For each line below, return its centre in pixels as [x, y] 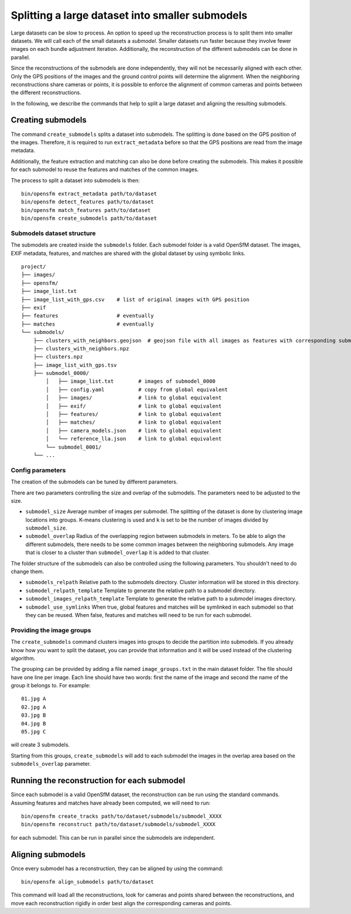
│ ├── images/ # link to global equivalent [134, 398]
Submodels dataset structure [53, 233]
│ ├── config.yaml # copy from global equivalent [137, 389]
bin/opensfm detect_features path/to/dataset [88, 202]
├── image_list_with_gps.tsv [75, 365]
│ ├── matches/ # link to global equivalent [134, 422]
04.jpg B [34, 723]
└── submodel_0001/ [74, 447]
